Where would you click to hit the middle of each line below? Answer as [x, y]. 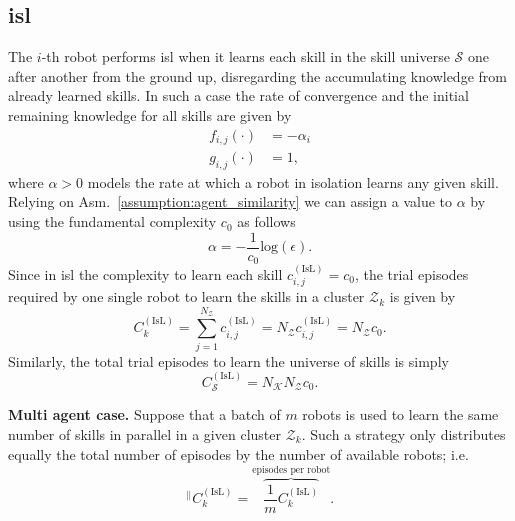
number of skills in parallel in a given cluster [144, 433]
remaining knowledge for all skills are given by [150, 114]
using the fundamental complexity [112, 221]
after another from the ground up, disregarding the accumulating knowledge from [257, 75]
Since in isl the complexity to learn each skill [145, 274]
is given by [422, 296]
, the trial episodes [411, 274]
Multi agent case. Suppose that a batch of [144, 414]
